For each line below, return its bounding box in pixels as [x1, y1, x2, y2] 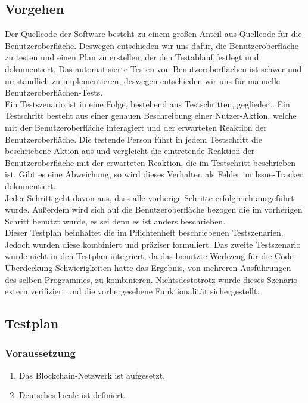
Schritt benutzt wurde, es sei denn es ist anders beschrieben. [5, 214, 226, 227]
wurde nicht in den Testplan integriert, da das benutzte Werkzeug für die [5, 250, 272, 262]
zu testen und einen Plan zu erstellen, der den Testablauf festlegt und [5, 51, 259, 63]
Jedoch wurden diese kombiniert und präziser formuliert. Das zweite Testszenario [5, 238, 301, 250]
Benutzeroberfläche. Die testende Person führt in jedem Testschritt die [5, 133, 262, 145]
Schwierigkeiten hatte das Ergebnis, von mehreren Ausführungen [55, 262, 291, 274]
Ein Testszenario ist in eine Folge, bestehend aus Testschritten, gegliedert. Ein [5, 97, 290, 110]
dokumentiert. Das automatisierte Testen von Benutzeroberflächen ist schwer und [5, 62, 302, 75]
